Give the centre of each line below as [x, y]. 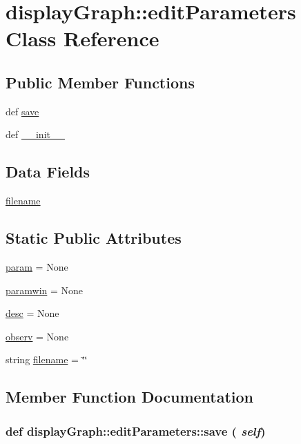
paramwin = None [45, 290]
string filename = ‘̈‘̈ [47, 359]
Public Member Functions [100, 82]
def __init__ [35, 134]
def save [22, 111]
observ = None [37, 336]
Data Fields [48, 172]
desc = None [32, 313]
